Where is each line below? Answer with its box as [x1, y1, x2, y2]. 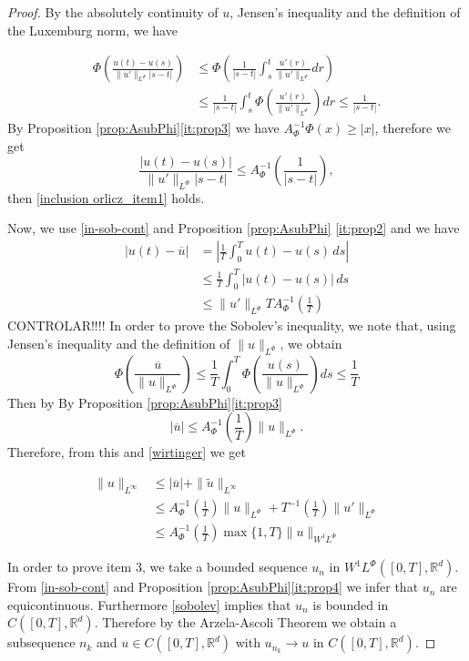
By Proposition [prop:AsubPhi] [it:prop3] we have [7, 118, 280, 137]
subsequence [7, 633, 76, 652]
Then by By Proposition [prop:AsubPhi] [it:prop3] [7, 392, 282, 412]
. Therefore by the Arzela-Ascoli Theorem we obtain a [94, 613, 397, 632]
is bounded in [312, 595, 389, 614]
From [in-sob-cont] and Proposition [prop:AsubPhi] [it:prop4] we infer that [7, 577, 419, 596]
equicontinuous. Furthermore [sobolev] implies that [7, 595, 291, 614]
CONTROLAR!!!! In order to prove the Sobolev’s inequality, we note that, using [7, 316, 456, 335]
